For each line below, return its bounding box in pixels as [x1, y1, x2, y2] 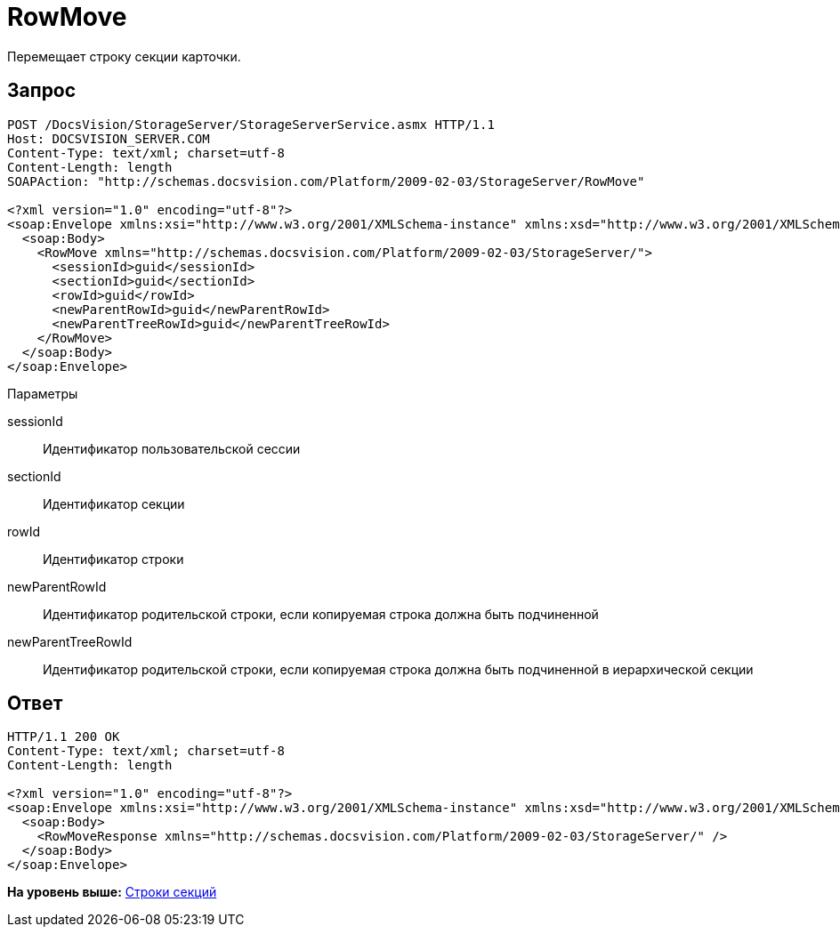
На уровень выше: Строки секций [7, 884, 217, 900]
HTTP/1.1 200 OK [7, 729, 120, 745]
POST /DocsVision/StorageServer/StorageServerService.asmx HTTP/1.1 [7, 117, 495, 132]
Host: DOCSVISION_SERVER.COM [7, 131, 210, 146]
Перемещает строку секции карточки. [7, 48, 241, 64]
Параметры [7, 385, 78, 401]
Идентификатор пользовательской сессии [43, 440, 301, 456]
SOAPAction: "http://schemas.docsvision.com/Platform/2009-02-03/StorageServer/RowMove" [7, 173, 645, 189]
